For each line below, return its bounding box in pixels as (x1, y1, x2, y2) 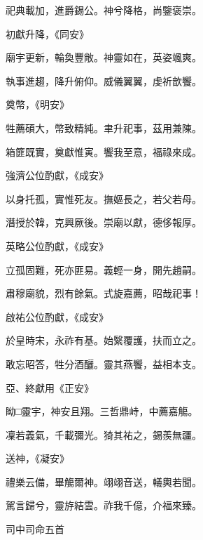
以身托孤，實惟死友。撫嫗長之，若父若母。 (6, 191, 202, 206)
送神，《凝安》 (6, 451, 69, 466)
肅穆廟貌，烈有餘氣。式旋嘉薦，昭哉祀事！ (6, 286, 202, 301)
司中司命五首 (6, 522, 64, 536)
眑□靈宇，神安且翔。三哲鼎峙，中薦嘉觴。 (6, 404, 198, 419)
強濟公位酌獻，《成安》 (6, 168, 108, 183)
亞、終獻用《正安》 (6, 380, 94, 395)
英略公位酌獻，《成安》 (6, 238, 108, 253)
